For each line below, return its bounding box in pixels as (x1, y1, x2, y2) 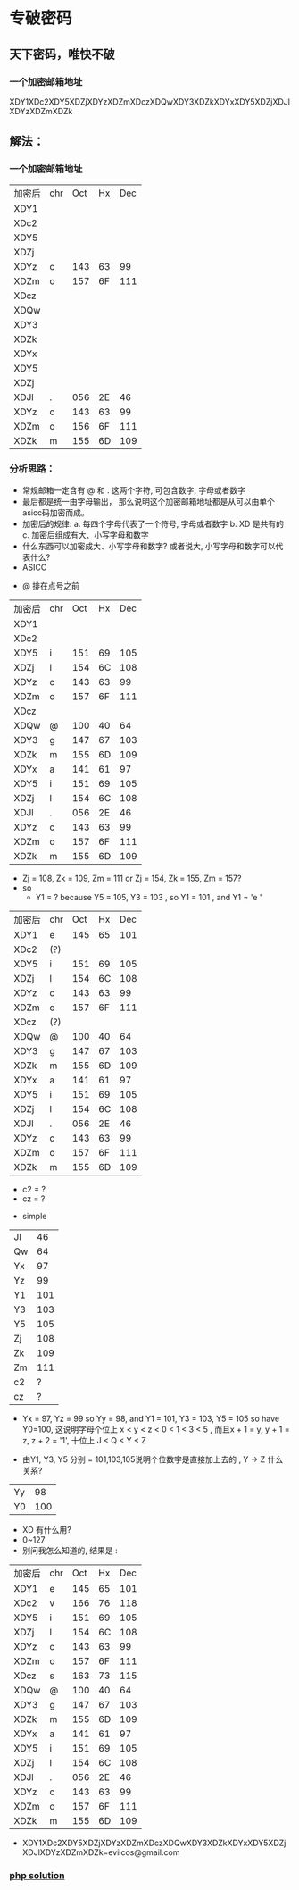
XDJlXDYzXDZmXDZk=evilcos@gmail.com (21, 1846, 180, 1858)
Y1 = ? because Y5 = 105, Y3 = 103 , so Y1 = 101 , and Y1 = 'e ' (35, 891, 262, 902)
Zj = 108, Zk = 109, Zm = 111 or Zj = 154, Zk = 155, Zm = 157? (21, 873, 242, 883)
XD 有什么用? (21, 1524, 71, 1535)
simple (21, 1210, 47, 1221)
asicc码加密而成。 (21, 506, 89, 518)
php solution (9, 1869, 65, 1881)
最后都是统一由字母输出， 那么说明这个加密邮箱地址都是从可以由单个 (21, 496, 275, 506)
